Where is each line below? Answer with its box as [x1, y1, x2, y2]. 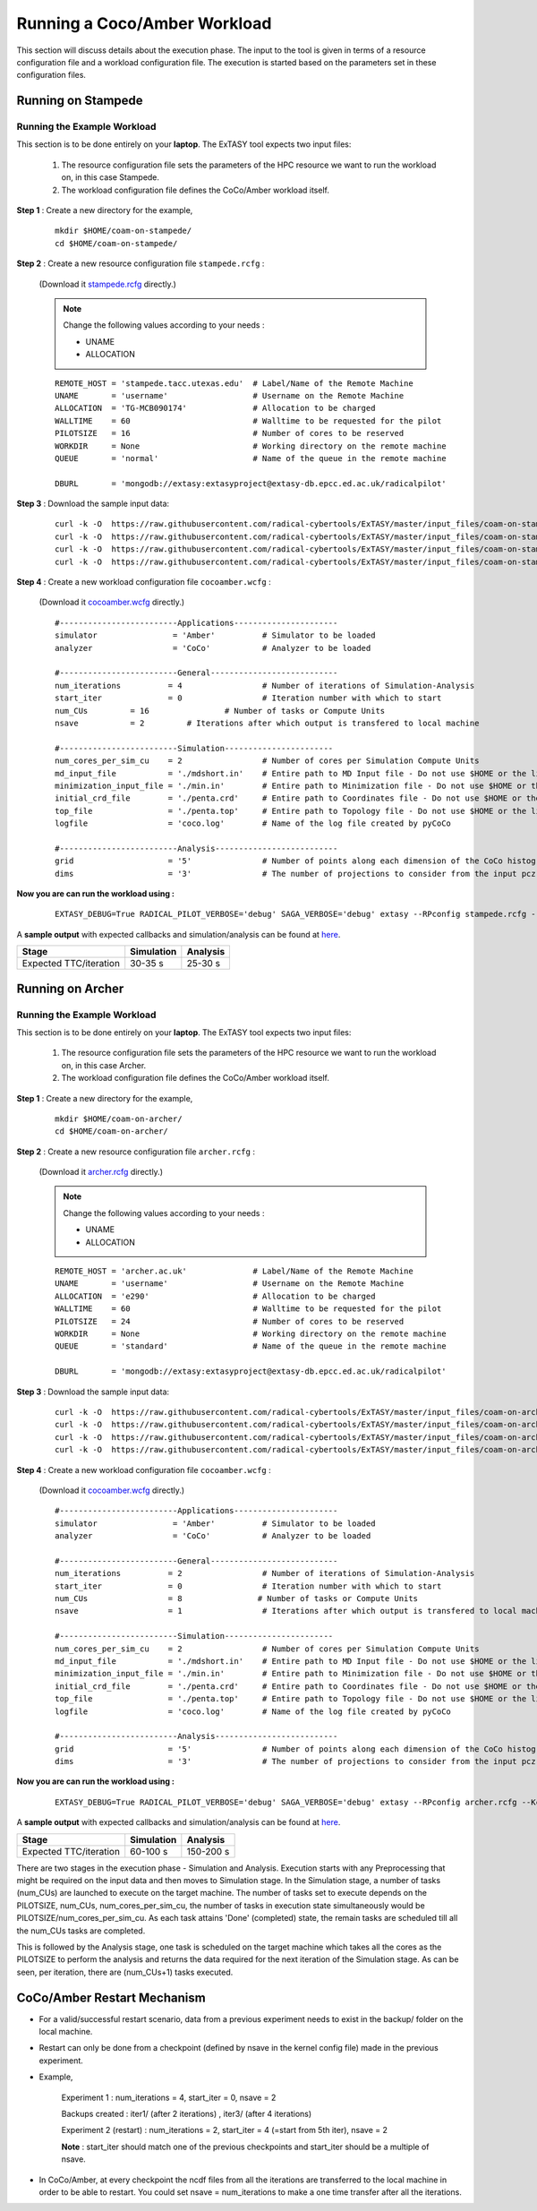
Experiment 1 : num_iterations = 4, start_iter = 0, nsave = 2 [61, 2092, 277, 2103]
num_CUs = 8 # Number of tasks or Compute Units [55, 1594, 419, 1604]
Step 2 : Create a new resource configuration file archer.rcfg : [16, 1146, 255, 1157]
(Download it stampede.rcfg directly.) [38, 279, 176, 289]
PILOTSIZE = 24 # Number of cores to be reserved [55, 1316, 405, 1326]
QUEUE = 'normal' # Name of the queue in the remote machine [55, 453, 447, 463]
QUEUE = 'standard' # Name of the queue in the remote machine [55, 1341, 447, 1351]
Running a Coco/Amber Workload [16, 13, 272, 33]
